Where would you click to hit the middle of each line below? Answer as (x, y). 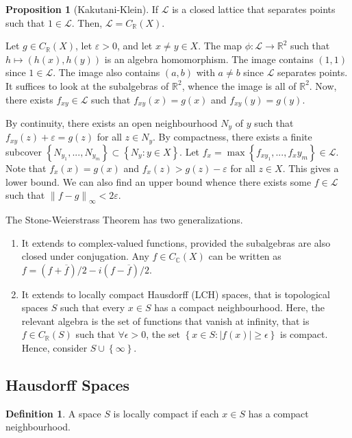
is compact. (304, 334)
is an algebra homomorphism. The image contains (209, 59)
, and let (135, 46)
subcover (24, 151)
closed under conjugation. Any (85, 256)
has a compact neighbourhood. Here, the (239, 307)
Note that (26, 168)
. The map (220, 46)
